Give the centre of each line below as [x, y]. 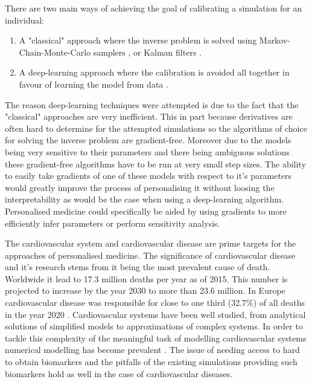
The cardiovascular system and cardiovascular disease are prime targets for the [151, 243]
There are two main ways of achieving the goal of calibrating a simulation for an [154, 8]
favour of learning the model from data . [94, 84]
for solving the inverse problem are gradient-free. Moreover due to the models [148, 140]
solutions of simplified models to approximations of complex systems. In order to [154, 326]
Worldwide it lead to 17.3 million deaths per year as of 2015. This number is [146, 278]
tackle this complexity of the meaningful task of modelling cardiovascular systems [156, 338]
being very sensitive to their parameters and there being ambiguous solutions [147, 151]
